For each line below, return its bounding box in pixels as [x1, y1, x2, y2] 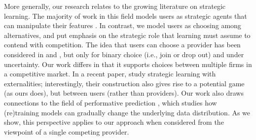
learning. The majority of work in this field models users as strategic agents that [4, 10, 247, 21]
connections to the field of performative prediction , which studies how [4, 97, 217, 107]
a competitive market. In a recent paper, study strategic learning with [4, 69, 216, 79]
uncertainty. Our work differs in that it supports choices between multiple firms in [4, 59, 252, 69]
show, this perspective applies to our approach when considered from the [4, 117, 224, 127]
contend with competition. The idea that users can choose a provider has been [4, 39, 241, 50]
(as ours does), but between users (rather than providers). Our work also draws [4, 88, 244, 98]
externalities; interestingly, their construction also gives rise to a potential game [4, 78, 245, 88]
